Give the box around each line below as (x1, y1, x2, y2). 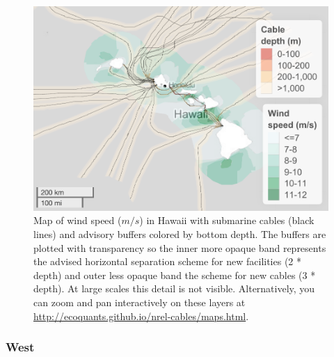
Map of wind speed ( (33, 213, 122, 228)
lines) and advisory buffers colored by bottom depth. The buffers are (33, 227, 326, 241)
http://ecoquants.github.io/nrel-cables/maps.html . (33, 308, 249, 323)
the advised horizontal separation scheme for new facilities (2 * (33, 254, 302, 269)
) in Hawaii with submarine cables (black (139, 213, 315, 228)
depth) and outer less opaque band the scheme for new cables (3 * (33, 267, 316, 282)
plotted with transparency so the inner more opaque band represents (33, 240, 326, 255)
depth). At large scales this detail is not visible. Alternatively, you (33, 281, 315, 296)
